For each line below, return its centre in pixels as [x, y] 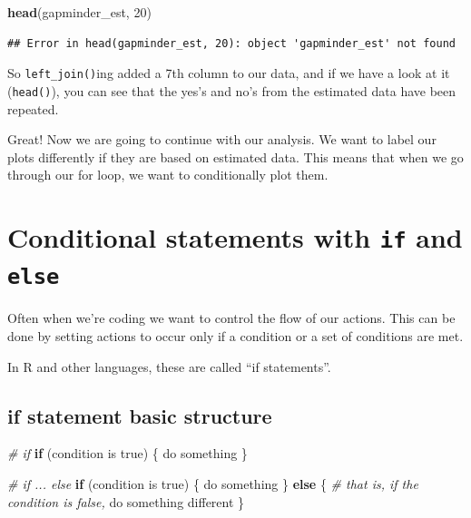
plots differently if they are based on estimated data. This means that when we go [235, 156]
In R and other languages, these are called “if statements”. [169, 366]
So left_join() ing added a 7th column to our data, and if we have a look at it [229, 73]
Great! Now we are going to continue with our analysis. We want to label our [222, 139]
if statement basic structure [140, 415]
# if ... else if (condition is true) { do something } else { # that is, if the [213, 484]
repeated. [33, 108]
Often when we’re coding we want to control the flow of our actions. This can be [231, 318]
